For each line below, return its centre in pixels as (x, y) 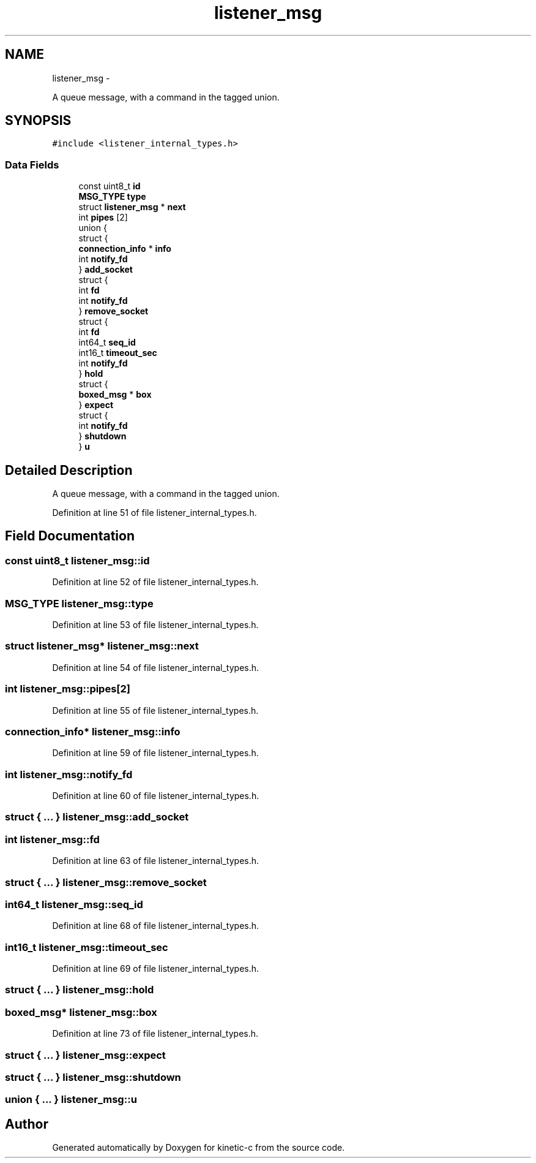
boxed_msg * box (115, 395)
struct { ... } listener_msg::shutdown (93, 1077)
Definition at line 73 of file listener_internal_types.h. (155, 1034)
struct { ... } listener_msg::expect (85, 1055)
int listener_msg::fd (52, 839)
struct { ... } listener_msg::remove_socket (106, 882)
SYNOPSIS (38, 121)
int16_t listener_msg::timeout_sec (87, 947)
